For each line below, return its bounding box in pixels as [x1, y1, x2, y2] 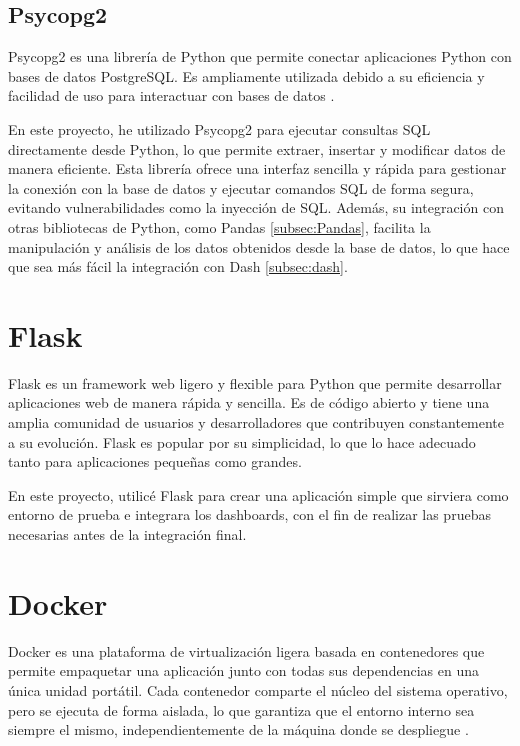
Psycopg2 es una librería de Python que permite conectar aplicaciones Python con [8, 46, 512, 67]
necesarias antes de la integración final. [8, 524, 247, 545]
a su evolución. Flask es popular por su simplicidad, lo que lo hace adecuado [8, 431, 476, 452]
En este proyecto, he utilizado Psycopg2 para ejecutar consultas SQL [8, 118, 431, 139]
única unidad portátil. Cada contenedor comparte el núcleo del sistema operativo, [8, 679, 508, 700]
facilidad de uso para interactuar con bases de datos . [8, 85, 335, 106]
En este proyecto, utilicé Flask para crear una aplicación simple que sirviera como [8, 484, 509, 505]
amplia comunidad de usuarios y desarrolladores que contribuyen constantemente [8, 412, 505, 433]
